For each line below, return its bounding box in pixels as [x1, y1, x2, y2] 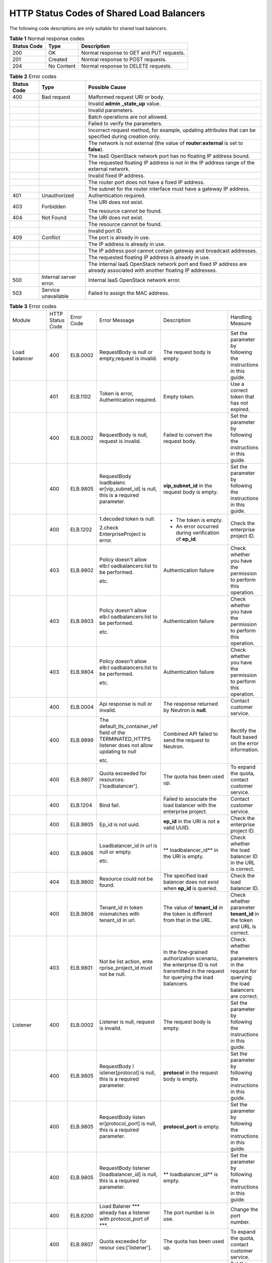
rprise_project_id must [99, 964, 153, 971]
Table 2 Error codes [9, 73, 57, 80]
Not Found [41, 214, 66, 221]
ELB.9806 [70, 850, 94, 857]
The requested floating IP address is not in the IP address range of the [88, 159, 255, 166]
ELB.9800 [70, 879, 94, 886]
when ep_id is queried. [163, 885, 218, 892]
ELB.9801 [70, 964, 93, 971]
